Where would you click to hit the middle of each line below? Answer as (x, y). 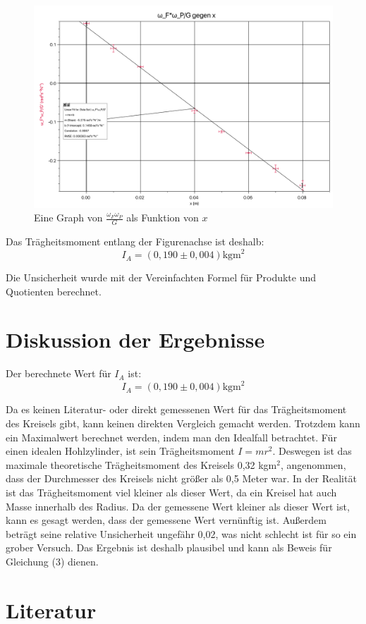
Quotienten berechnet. (54, 291)
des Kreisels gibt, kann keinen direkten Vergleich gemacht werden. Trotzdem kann (183, 423)
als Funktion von (163, 218)
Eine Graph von (68, 218)
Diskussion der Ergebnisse (135, 339)
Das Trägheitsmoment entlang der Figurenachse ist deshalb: (135, 241)
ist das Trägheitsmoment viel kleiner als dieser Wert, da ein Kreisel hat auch (171, 493)
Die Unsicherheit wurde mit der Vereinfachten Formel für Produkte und (161, 277)
